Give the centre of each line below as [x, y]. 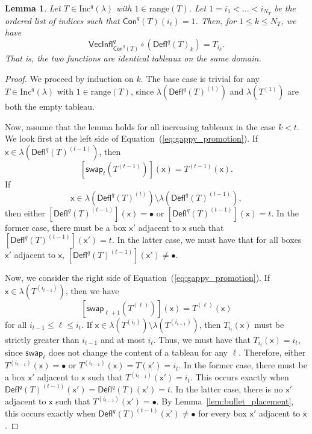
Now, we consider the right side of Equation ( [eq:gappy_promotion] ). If [137, 278]
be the [285, 8]
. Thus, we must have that [202, 339]
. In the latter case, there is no [226, 389]
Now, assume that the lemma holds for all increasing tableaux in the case [140, 126]
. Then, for [216, 20]
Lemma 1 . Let [33, 8]
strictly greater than [42, 339]
